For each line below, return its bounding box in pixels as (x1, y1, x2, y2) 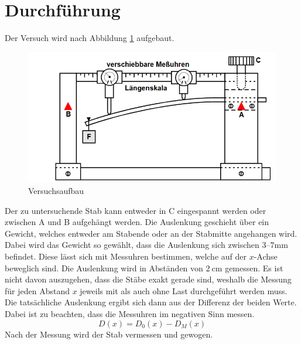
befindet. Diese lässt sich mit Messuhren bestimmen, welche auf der (5, 250, 247, 262)
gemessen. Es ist (225, 261, 283, 274)
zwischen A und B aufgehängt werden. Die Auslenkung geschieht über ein (5, 216, 269, 228)
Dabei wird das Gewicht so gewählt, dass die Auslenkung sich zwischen (5, 239, 259, 251)
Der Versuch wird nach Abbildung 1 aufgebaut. (5, 32, 175, 44)
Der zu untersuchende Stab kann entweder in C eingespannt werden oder (5, 204, 266, 216)
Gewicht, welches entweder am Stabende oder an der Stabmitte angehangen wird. (5, 227, 297, 239)
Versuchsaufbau (28, 185, 84, 197)
